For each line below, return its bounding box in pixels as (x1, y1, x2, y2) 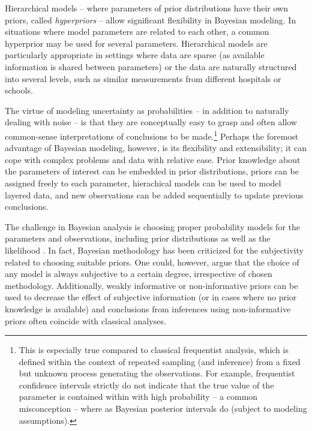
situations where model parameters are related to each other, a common (5, 25, 269, 38)
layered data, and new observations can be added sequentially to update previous (5, 188, 304, 201)
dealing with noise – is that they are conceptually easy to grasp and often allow (5, 116, 297, 128)
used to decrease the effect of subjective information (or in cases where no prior (5, 291, 297, 303)
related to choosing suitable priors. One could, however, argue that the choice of (5, 255, 299, 268)
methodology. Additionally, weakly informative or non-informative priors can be (5, 279, 298, 291)
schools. (5, 84, 33, 97)
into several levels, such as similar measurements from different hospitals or (5, 72, 281, 85)
